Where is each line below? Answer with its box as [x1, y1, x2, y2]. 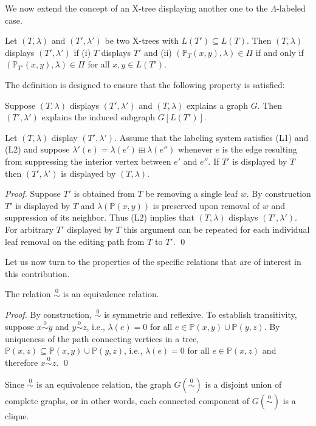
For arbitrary [5, 222, 54, 235]
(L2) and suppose [5, 143, 70, 156]
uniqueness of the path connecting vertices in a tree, [5, 332, 199, 345]
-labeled [276, 2, 306, 14]
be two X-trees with [105, 34, 179, 47]
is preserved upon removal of [153, 199, 260, 211]
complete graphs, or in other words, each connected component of [5, 394, 250, 407]
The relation [5, 287, 51, 300]
